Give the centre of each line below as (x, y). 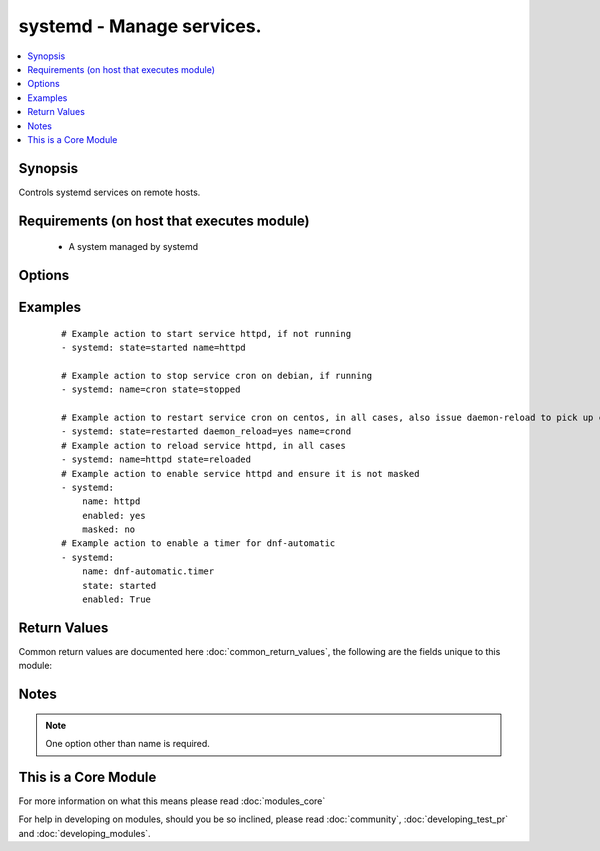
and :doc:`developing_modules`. (84, 833)
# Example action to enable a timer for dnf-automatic (198, 543)
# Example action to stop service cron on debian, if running (217, 375)
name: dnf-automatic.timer (148, 571)
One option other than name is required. (127, 744)
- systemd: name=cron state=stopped (151, 389)
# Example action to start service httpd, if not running (206, 333)
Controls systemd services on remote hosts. (109, 192)
